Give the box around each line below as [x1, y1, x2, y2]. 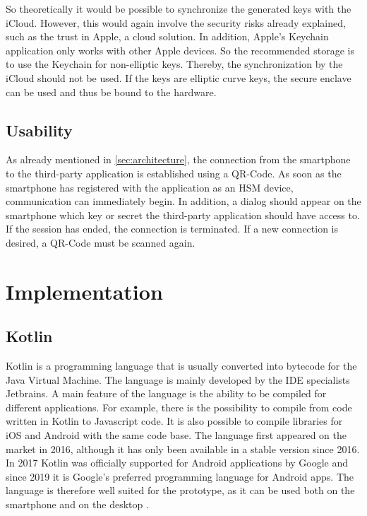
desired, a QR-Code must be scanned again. [6, 235, 195, 250]
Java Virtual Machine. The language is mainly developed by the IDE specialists [6, 372, 350, 387]
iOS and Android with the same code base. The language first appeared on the [6, 428, 347, 442]
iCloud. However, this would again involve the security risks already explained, [6, 15, 346, 30]
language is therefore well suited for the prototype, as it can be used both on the [6, 483, 355, 498]
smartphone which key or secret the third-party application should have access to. [6, 207, 360, 222]
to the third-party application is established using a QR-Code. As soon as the [6, 165, 342, 180]
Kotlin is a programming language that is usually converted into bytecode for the [6, 358, 357, 373]
